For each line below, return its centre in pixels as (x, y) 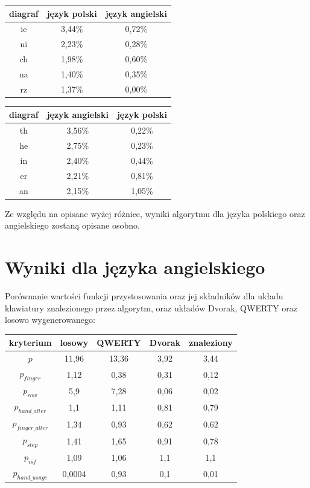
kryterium (30, 343)
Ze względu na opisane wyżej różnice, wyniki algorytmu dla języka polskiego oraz (155, 213)
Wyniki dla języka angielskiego (135, 267)
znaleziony (211, 343)
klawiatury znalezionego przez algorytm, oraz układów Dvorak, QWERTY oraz (151, 307)
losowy (74, 343)
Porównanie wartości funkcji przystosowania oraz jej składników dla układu (144, 295)
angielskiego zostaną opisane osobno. (72, 225)
